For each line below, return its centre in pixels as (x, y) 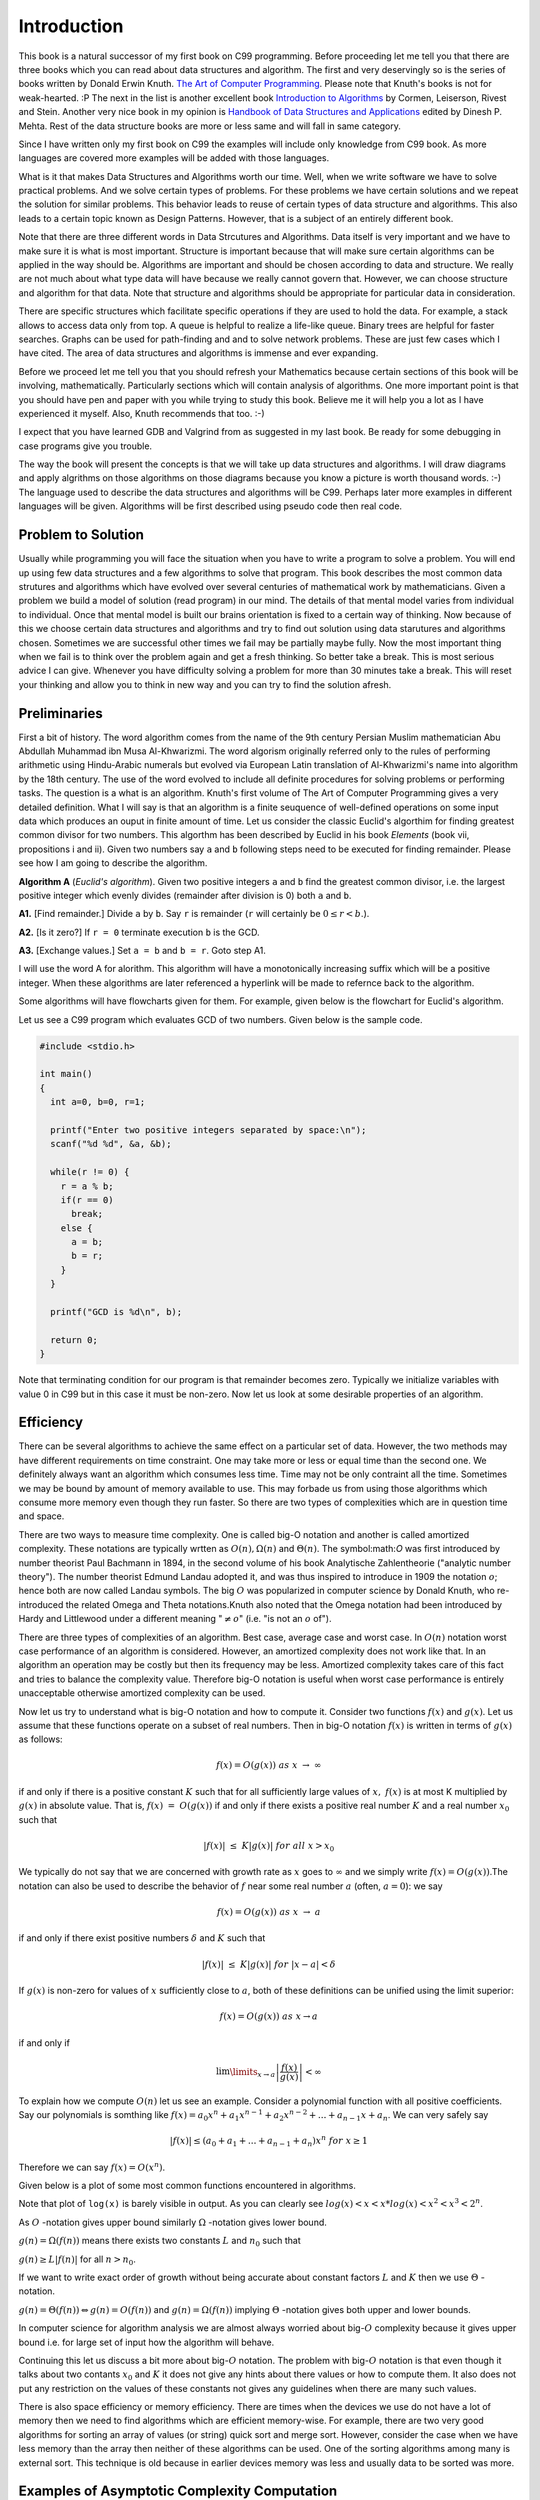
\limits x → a (252, 2072)
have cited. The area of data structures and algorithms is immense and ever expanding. (198, 353)
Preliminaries (61, 713)
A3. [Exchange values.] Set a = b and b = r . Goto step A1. (142, 951)
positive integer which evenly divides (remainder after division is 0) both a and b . (185, 895)
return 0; (74, 1339)
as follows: (41, 1739)
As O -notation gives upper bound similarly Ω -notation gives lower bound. (172, 2222)
